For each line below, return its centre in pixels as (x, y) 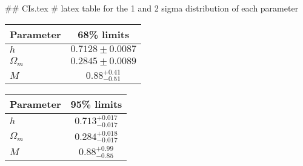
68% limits (104, 34)
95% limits (96, 104)
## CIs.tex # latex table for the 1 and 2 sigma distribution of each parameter (152, 8)
